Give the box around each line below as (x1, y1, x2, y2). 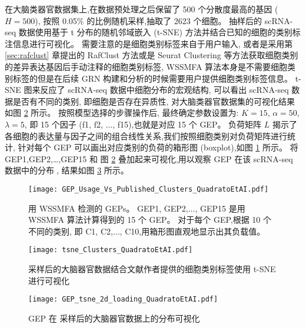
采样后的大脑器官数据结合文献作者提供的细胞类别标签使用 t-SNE (28, 263, 276, 275)
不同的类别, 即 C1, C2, (28, 225, 113, 237)
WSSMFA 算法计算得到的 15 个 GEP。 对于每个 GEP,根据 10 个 (28, 213, 272, 226)
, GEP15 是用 (195, 202, 245, 214)
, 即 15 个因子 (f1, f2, (24, 118, 103, 130)
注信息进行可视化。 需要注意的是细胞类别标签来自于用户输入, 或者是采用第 (5, 37, 293, 49)
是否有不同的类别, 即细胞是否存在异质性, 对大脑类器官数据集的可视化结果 (12, 95, 295, 107)
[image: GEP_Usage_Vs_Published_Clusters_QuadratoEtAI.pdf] (28, 185, 269, 193)
